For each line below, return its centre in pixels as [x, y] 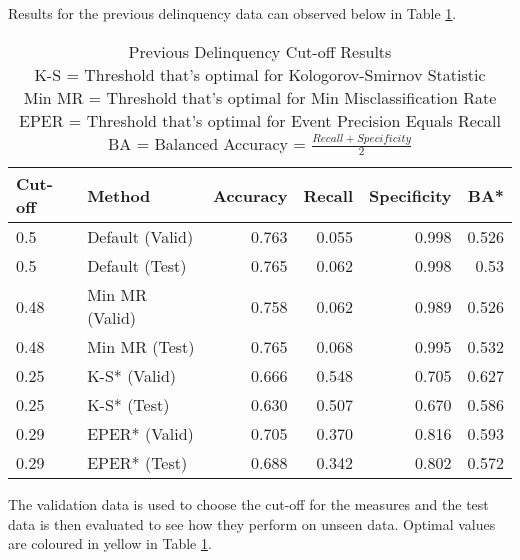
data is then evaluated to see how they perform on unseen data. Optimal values [252, 523]
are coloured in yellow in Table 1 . [110, 543]
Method [119, 195]
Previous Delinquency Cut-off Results [260, 51]
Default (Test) [137, 266]
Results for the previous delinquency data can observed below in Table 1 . [232, 13]
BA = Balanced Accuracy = [207, 143]
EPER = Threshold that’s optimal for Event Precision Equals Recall [260, 120]
